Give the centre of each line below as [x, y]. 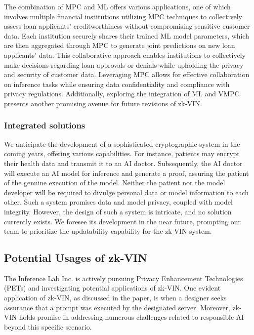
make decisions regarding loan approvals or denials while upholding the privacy [124, 64]
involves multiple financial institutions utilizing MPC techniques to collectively [123, 16]
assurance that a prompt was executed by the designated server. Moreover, [117, 307]
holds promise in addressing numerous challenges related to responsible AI [131, 317]
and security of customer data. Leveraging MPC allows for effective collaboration [127, 74]
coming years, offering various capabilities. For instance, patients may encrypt [122, 153]
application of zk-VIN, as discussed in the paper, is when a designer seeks [115, 298]
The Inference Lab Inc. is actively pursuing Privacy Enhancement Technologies [124, 278]
